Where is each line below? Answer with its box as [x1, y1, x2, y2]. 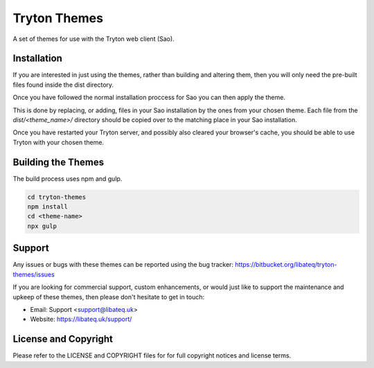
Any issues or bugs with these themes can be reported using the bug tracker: [12, 261, 234, 269]
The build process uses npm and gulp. [12, 174, 123, 183]
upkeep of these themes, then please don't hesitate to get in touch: [12, 292, 205, 301]
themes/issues [12, 270, 55, 279]
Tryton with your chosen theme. [12, 138, 104, 146]
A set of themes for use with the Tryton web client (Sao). [12, 35, 175, 43]
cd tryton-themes [27, 193, 87, 201]
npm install [27, 203, 69, 211]
